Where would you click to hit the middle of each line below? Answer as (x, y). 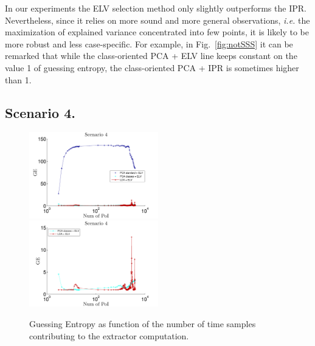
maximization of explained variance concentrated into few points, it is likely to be (157, 32)
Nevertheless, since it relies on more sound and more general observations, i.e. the (157, 20)
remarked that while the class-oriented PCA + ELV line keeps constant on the (151, 56)
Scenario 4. (40, 112)
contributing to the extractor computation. (109, 335)
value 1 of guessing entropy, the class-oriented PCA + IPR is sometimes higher (152, 67)
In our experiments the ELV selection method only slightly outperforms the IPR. (156, 8)
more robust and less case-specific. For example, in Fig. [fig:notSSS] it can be (149, 43)
